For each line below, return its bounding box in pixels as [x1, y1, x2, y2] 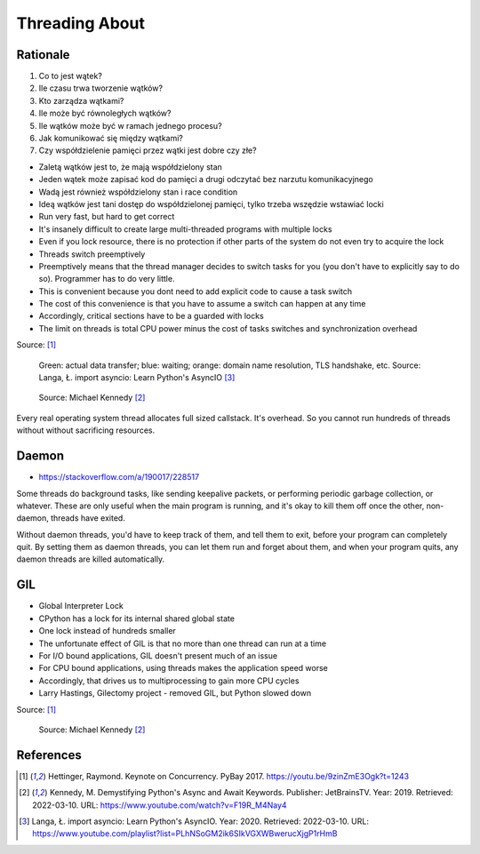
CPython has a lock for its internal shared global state [38, 613, 236, 624]
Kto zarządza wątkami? [38, 95, 124, 106]
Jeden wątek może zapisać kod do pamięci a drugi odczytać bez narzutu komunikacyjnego [38, 174, 373, 185]
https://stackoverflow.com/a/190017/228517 [38, 472, 200, 483]
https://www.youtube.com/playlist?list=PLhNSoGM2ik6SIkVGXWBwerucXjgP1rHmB [32, 828, 338, 839]
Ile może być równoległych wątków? [38, 108, 172, 119]
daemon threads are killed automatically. [16, 554, 165, 564]
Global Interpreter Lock [38, 601, 124, 611]
